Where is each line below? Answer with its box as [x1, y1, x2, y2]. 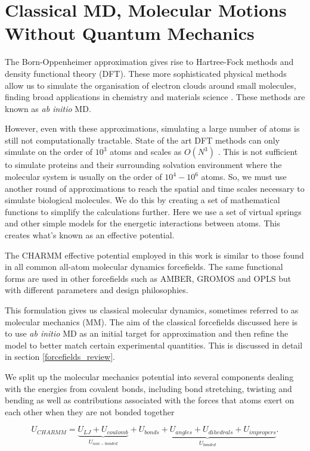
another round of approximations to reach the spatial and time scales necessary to [5, 182, 305, 194]
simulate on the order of [5, 145, 93, 158]
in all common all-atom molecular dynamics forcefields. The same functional [5, 260, 283, 273]
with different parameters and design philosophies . [5, 284, 188, 296]
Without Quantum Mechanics [5, 21, 255, 45]
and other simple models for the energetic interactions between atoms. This [5, 217, 280, 229]
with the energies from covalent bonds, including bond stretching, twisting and [5, 382, 292, 394]
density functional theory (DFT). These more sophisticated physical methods [5, 67, 287, 79]
